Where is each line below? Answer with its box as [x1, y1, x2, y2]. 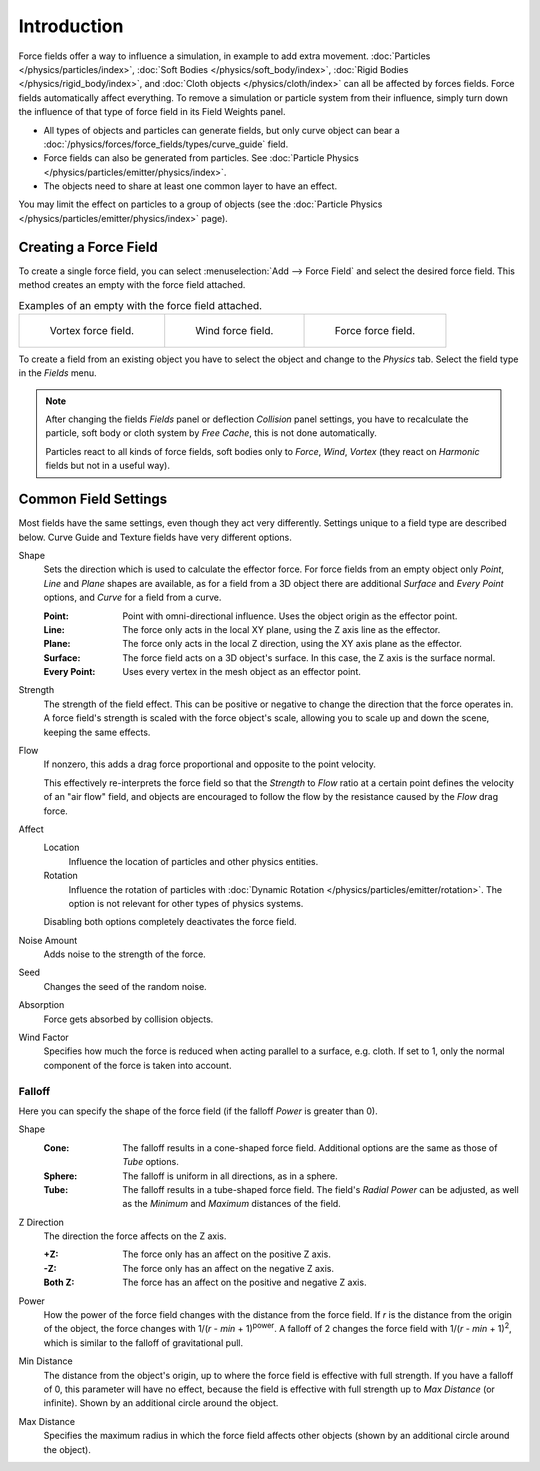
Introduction [18, 15, 124, 37]
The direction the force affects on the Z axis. [43, 1230, 227, 1242]
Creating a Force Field [18, 238, 159, 255]
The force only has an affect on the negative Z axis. [122, 1262, 335, 1274]
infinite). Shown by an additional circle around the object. [43, 1397, 279, 1409]
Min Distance [18, 1355, 74, 1367]
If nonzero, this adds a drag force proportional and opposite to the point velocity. [43, 758, 377, 770]
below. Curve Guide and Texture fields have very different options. [18, 531, 292, 543]
